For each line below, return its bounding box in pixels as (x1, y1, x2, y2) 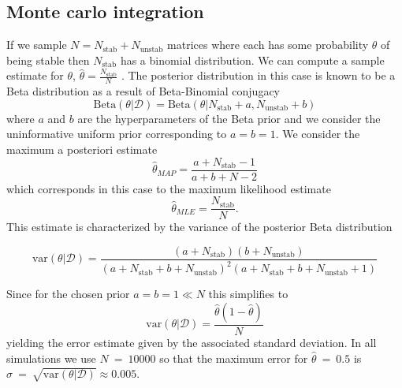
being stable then (6, 51, 90, 68)
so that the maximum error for (159, 349, 308, 366)
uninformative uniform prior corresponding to (6, 125, 227, 142)
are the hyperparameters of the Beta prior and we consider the (77, 110, 381, 126)
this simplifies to (208, 285, 288, 302)
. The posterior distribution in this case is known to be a (121, 67, 396, 84)
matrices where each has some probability (167, 36, 369, 53)
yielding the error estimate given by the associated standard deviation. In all (6, 334, 377, 350)
